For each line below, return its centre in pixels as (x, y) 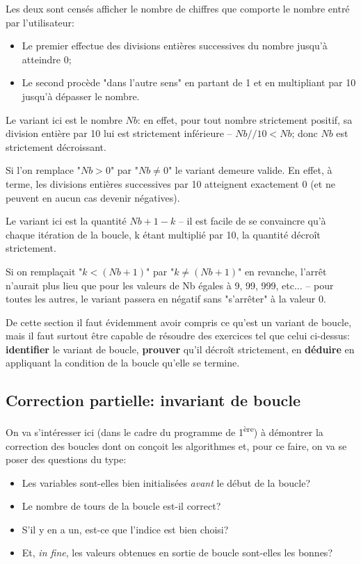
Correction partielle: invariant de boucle (153, 400)
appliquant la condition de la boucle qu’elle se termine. (123, 363)
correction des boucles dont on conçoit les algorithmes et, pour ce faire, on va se (176, 445)
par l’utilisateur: (40, 22)
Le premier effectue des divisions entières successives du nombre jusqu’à (175, 46)
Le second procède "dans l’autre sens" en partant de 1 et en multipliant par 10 (189, 82)
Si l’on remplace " (43, 170)
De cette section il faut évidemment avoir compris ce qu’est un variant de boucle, (179, 322)
